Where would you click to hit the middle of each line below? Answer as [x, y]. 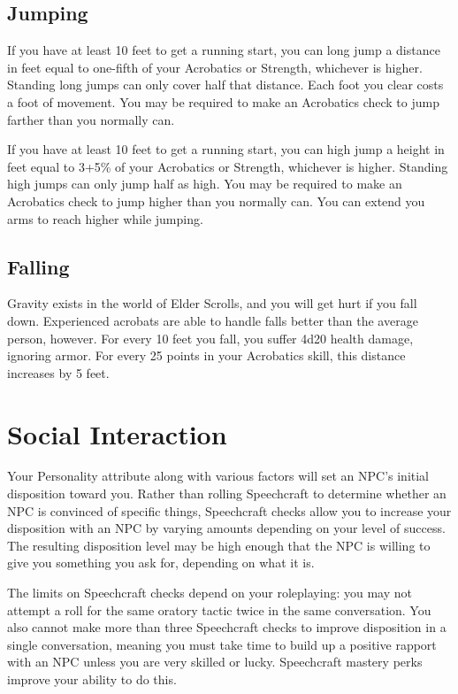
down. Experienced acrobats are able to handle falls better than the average [213, 320]
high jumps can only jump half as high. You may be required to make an [205, 184]
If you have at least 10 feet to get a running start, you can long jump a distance [224, 50]
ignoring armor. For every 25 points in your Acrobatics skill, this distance [206, 355]
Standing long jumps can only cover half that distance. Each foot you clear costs [225, 85]
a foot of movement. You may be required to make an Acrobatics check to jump [223, 101]
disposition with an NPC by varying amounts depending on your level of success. [226, 528]
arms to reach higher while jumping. [105, 218]
